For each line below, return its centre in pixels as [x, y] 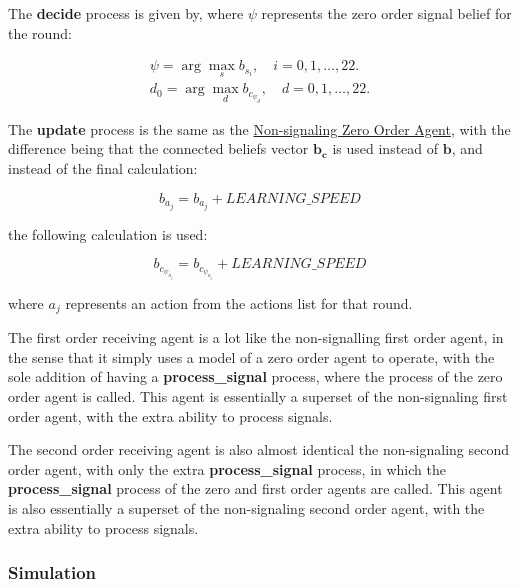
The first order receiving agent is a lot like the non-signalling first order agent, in [256, 337]
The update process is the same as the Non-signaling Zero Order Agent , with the [259, 128]
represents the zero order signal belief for [386, 13]
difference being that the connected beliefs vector [158, 148]
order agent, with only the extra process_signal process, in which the [227, 468]
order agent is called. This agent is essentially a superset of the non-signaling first [258, 395]
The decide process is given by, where [126, 13]
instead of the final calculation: [103, 167]
